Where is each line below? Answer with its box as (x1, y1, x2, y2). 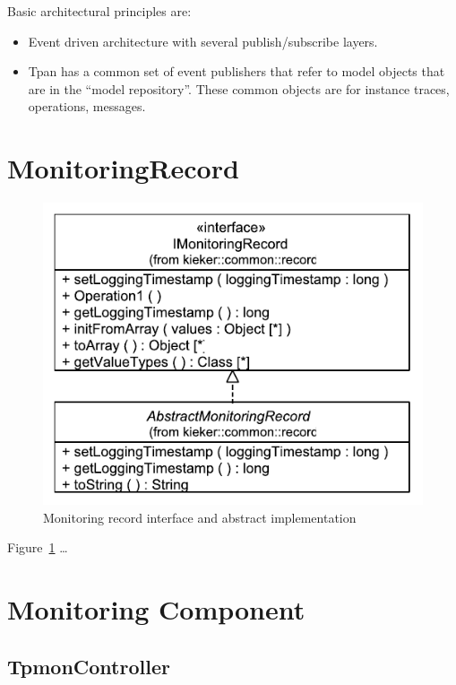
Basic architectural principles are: (7, 2, 192, 20)
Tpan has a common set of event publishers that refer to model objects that (28, 62, 445, 81)
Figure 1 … (7, 538, 68, 557)
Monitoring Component (7, 591, 305, 628)
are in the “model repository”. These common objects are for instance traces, (28, 79, 450, 98)
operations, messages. (28, 97, 146, 116)
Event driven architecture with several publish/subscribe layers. (28, 31, 378, 50)
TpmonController (7, 652, 170, 680)
